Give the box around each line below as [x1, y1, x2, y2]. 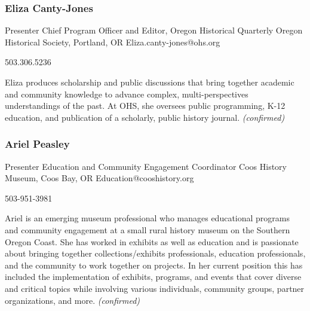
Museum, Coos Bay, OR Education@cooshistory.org [5, 172, 194, 184]
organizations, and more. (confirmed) [5, 294, 140, 306]
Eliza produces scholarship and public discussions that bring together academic [5, 76, 294, 88]
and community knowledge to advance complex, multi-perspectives [5, 87, 248, 100]
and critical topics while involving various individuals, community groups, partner [5, 282, 305, 294]
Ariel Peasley [5, 136, 70, 151]
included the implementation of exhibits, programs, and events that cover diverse [5, 270, 302, 283]
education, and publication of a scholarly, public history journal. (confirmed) [5, 111, 285, 123]
